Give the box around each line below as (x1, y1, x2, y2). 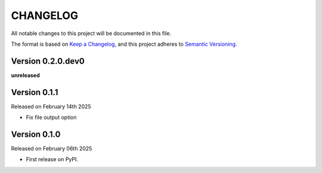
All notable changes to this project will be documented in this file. (11, 30, 172, 37)
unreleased (11, 71, 40, 78)
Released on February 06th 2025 (11, 145, 92, 152)
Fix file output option (26, 114, 77, 121)
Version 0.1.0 (11, 129, 61, 139)
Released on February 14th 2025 (11, 103, 92, 110)
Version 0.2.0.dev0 (11, 56, 85, 66)
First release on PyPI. (26, 156, 79, 163)
